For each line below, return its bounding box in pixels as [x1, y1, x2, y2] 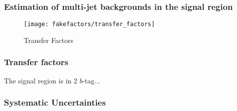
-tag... [82, 75, 100, 85]
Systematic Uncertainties [4, 96, 106, 109]
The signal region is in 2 [4, 75, 77, 85]
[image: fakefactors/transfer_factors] [24, 21, 155, 28]
